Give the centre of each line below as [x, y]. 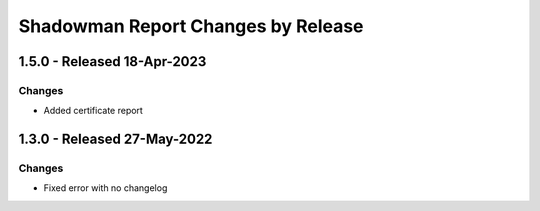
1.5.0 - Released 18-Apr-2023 [112, 61]
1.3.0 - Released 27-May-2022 [115, 139]
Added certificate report [93, 111]
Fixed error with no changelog [105, 188]
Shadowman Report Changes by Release [191, 26]
